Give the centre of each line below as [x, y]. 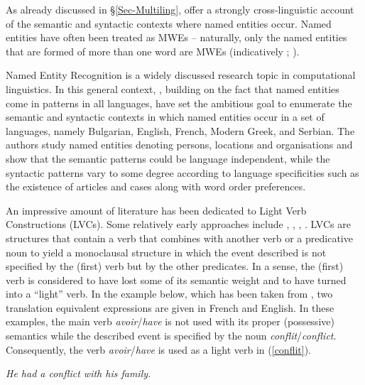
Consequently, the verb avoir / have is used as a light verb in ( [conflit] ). [158, 349]
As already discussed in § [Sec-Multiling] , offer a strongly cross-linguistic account [180, 9]
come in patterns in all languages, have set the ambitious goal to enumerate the [179, 103]
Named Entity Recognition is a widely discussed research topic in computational [181, 75]
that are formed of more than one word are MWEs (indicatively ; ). [153, 51]
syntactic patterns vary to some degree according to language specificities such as [182, 172]
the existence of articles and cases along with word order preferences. [156, 186]
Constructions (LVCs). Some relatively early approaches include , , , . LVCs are [178, 224]
